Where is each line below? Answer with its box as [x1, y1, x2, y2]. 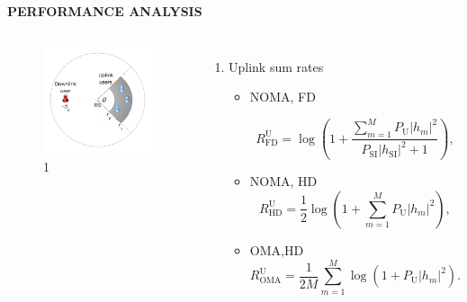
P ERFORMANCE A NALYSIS [7, 2, 202, 20]
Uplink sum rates [229, 57, 324, 75]
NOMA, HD [249, 172, 318, 191]
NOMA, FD [249, 87, 316, 106]
